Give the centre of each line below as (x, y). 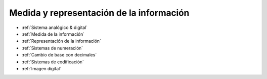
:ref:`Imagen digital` (42, 68)
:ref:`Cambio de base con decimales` (59, 55)
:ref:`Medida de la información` (53, 34)
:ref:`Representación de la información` (61, 41)
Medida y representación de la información (99, 13)
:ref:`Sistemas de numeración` (52, 48)
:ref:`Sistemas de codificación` (53, 62)
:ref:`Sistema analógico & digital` (54, 27)
